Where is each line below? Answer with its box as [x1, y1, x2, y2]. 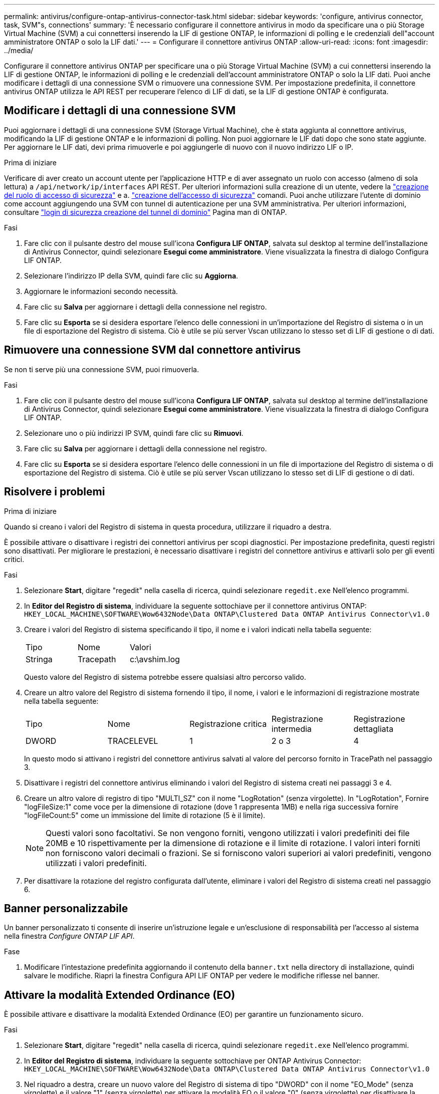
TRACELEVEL [107, 735, 158, 746]
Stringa [26, 654, 53, 664]
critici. [4, 555, 25, 564]
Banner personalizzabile [4, 902, 128, 915]
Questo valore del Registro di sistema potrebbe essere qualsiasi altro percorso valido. [24, 672, 306, 681]
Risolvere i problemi [4, 485, 105, 498]
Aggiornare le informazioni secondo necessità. [24, 287, 178, 296]
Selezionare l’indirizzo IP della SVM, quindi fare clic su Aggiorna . [24, 271, 239, 280]
